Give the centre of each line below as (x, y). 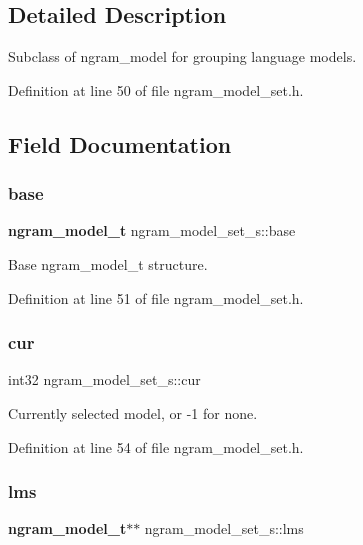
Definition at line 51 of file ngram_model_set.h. (156, 297)
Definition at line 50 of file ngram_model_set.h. (156, 89)
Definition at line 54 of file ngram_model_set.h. (156, 446)
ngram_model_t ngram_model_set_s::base (152, 230)
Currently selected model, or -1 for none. (133, 412)
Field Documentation (120, 143)
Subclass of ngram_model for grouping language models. (182, 56)
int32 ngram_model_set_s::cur (104, 379)
